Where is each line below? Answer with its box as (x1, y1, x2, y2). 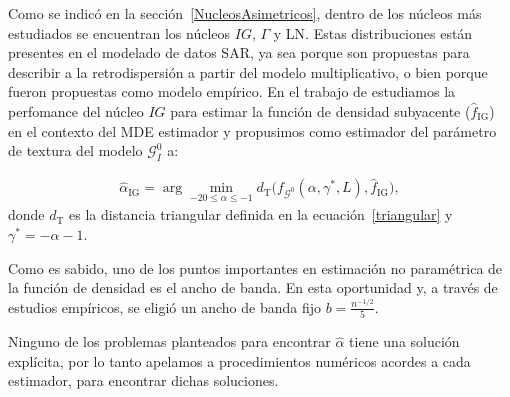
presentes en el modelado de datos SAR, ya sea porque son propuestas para (8, 42, 470, 63)
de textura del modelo (8, 140, 143, 161)
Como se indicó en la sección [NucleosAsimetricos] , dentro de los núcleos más (8, 3, 482, 23)
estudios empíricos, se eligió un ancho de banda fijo (8, 296, 322, 317)
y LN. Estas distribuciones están (273, 22, 473, 43)
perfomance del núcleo (8, 100, 144, 121)
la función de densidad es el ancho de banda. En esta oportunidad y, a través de (8, 277, 498, 298)
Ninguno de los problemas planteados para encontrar (8, 331, 331, 352)
